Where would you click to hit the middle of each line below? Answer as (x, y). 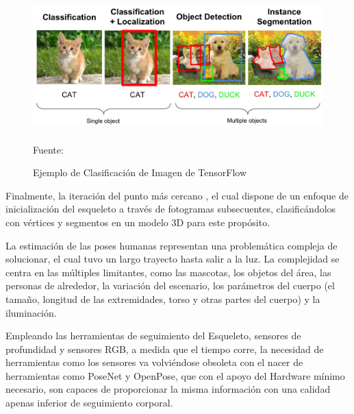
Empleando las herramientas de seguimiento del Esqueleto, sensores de (153, 336)
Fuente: (48, 149)
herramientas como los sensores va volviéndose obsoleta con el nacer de (154, 362)
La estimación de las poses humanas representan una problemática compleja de (172, 245)
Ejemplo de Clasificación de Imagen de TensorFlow (140, 172)
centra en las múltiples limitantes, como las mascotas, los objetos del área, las (168, 272)
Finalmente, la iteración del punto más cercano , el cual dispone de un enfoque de (177, 195)
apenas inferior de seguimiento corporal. (89, 403)
